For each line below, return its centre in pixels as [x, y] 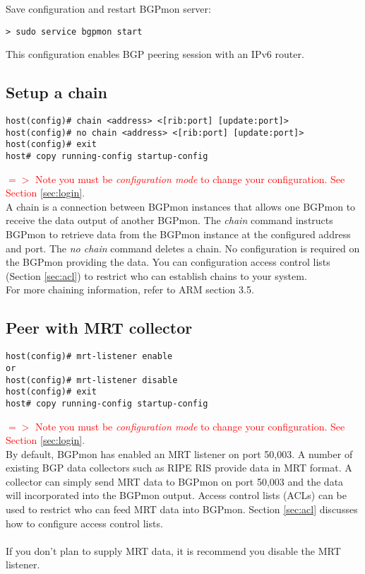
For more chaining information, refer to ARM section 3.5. [130, 289]
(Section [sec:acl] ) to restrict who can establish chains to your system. [156, 275]
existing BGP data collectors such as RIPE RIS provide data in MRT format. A [179, 468]
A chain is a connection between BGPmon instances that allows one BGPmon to [181, 206]
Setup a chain [56, 92]
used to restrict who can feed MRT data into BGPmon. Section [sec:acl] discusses [182, 509]
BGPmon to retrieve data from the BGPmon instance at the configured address [178, 234]
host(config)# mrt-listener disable [92, 380]
